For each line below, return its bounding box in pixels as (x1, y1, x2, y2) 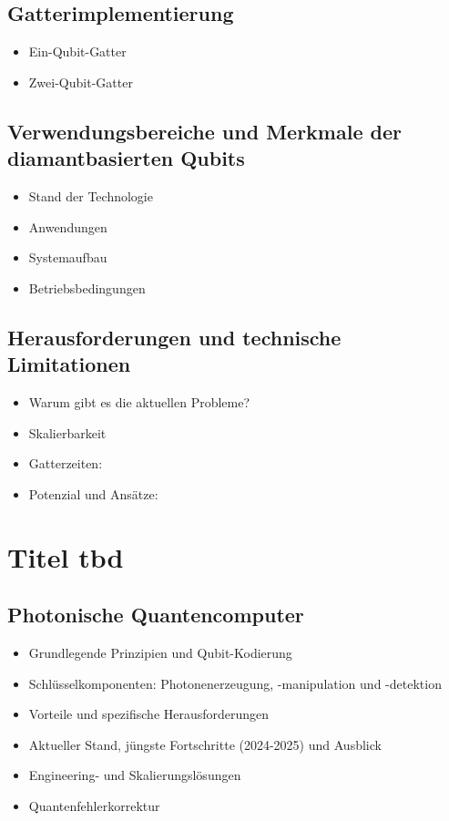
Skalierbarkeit (28, 423, 107, 442)
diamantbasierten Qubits (7, 144, 245, 172)
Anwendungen (28, 217, 107, 236)
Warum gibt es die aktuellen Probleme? (28, 392, 250, 411)
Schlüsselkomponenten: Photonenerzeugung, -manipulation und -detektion (28, 673, 442, 693)
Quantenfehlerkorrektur (28, 795, 160, 815)
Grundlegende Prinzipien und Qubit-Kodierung (28, 642, 292, 662)
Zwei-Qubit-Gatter (28, 72, 133, 91)
